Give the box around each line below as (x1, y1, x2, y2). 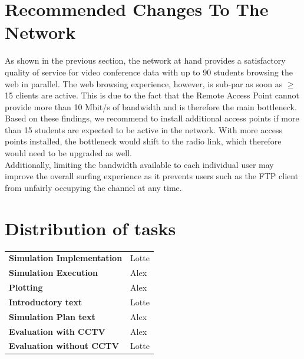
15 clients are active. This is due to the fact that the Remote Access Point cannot (5, 89, 300, 101)
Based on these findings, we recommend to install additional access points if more (5, 112, 299, 124)
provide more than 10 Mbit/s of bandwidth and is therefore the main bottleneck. (5, 100, 297, 113)
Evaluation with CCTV (9, 325, 105, 337)
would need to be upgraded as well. (5, 147, 132, 159)
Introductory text (9, 295, 82, 308)
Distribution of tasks (5, 216, 176, 240)
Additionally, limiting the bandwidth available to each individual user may (5, 158, 274, 170)
